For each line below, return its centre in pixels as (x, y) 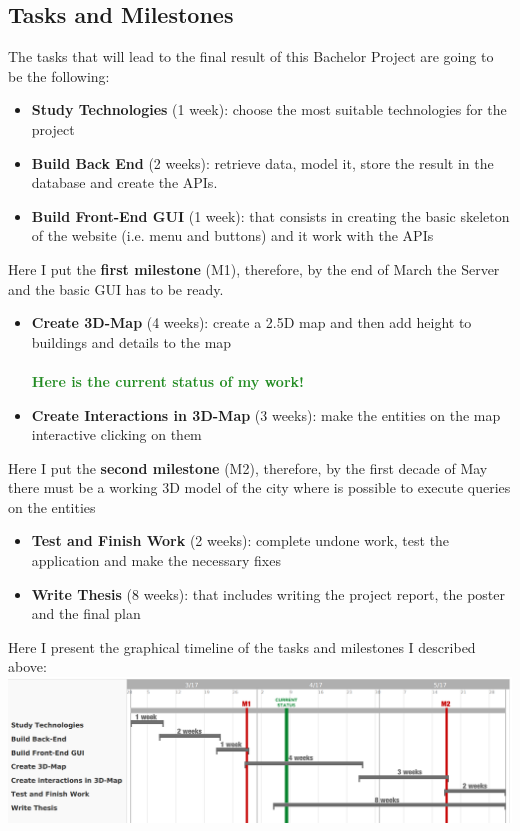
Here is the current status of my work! (167, 380)
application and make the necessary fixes (156, 560)
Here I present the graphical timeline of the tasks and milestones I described (242, 646)
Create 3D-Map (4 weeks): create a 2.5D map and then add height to (251, 322)
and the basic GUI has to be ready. (116, 288)
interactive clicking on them (116, 434)
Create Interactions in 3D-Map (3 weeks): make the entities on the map (266, 414)
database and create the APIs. (124, 182)
